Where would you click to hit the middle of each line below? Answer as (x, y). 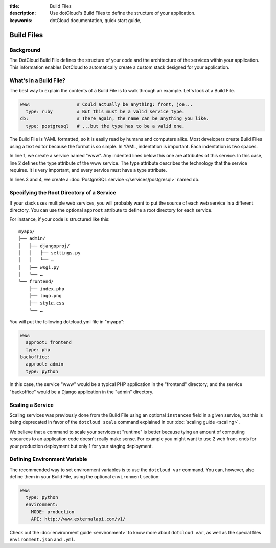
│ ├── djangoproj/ (44, 246)
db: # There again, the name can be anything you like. (114, 119)
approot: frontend (49, 342)
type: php (38, 350)
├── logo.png (45, 296)
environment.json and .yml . (42, 540)
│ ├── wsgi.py (39, 267)
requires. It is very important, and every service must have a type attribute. (88, 170)
